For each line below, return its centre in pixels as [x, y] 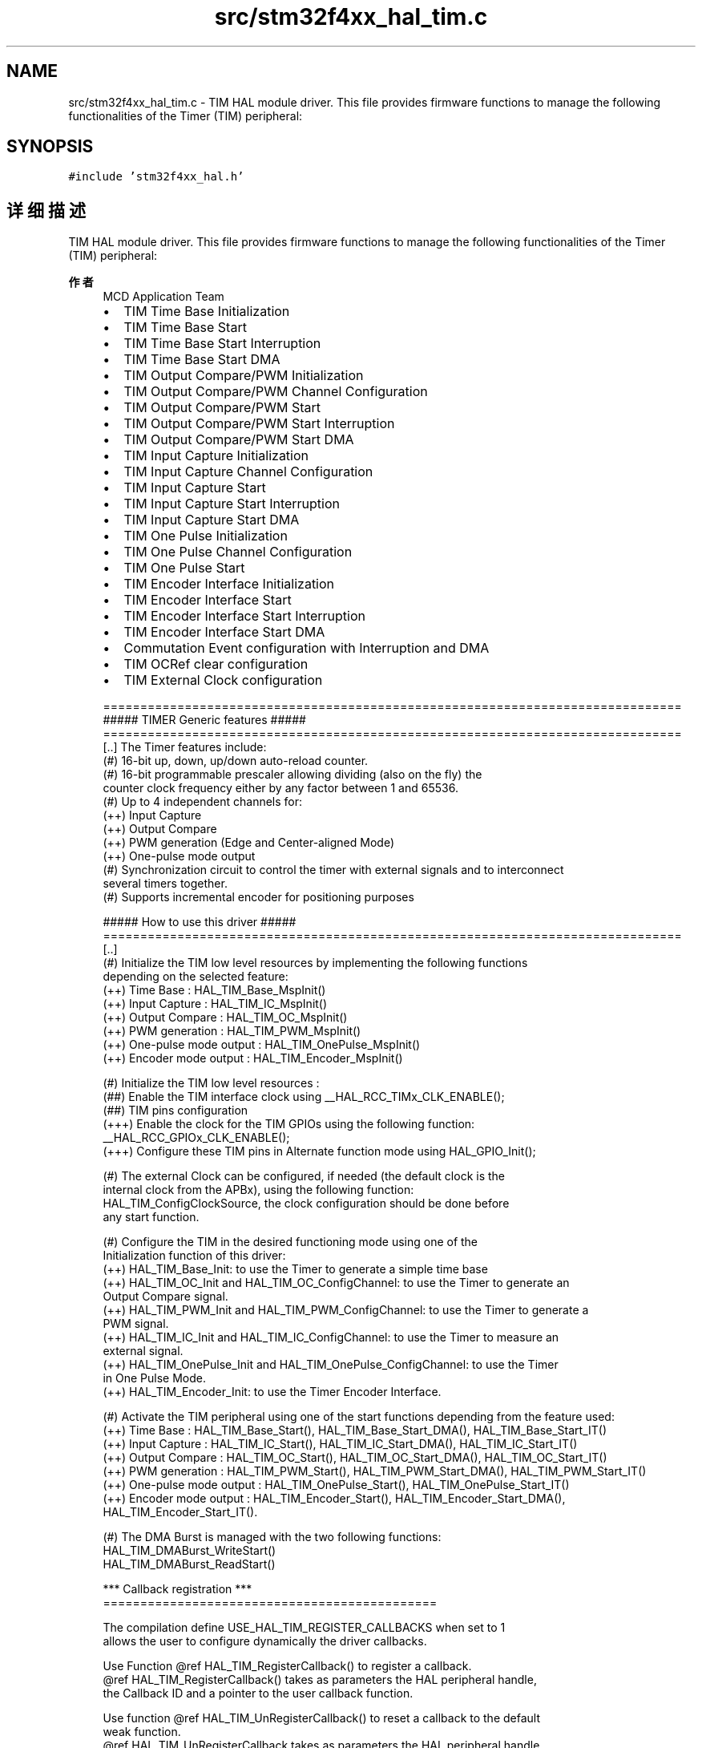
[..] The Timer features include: [185, 747]
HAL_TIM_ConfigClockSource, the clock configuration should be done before [306, 1204]
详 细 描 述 [46, 210]
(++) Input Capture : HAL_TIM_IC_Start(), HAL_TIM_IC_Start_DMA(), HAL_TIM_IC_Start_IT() [340, 1444]
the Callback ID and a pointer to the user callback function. [258, 1693]
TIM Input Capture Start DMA [212, 520]
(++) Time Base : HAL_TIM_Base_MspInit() [214, 990]
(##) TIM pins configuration [175, 1111]
